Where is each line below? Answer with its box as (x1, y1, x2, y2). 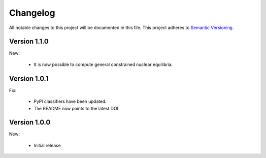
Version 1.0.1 (9, 74, 49, 83)
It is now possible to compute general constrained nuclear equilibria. (33, 62, 173, 67)
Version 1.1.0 (9, 37, 49, 46)
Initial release (33, 142, 61, 148)
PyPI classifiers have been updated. (33, 98, 107, 104)
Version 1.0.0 (9, 118, 51, 126)
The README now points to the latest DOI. (33, 105, 120, 111)
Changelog (9, 7, 55, 18)
